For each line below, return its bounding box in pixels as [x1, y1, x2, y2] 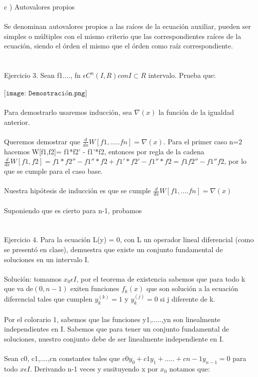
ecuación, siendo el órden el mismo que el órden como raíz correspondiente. [4, 40, 233, 51]
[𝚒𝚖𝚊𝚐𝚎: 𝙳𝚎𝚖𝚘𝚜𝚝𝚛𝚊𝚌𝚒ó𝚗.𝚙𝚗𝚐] [4, 90, 87, 97]
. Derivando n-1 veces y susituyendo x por [30, 363, 158, 374]
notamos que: [169, 363, 210, 374]
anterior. [4, 116, 30, 127]
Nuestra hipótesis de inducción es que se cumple [4, 185, 151, 196]
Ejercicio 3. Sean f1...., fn [4, 70, 81, 80]
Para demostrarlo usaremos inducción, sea [4, 106, 132, 117]
